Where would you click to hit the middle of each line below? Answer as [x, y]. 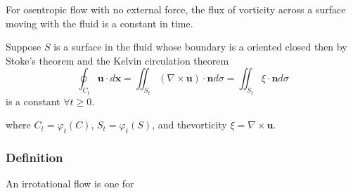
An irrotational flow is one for [70, 184]
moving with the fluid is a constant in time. [100, 23]
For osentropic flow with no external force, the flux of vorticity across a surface [176, 9]
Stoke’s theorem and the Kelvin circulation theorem [117, 60]
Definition [34, 158]
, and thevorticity [190, 125]
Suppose [24, 47]
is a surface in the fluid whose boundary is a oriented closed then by [200, 47]
